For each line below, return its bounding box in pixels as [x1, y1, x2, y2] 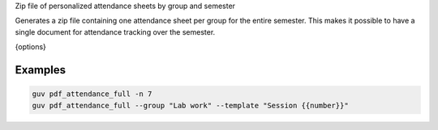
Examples [15, 63, 67, 77]
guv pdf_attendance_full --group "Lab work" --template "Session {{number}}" [32, 101, 349, 110]
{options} [15, 42, 46, 52]
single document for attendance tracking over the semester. [15, 27, 216, 36]
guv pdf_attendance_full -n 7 [32, 90, 152, 99]
